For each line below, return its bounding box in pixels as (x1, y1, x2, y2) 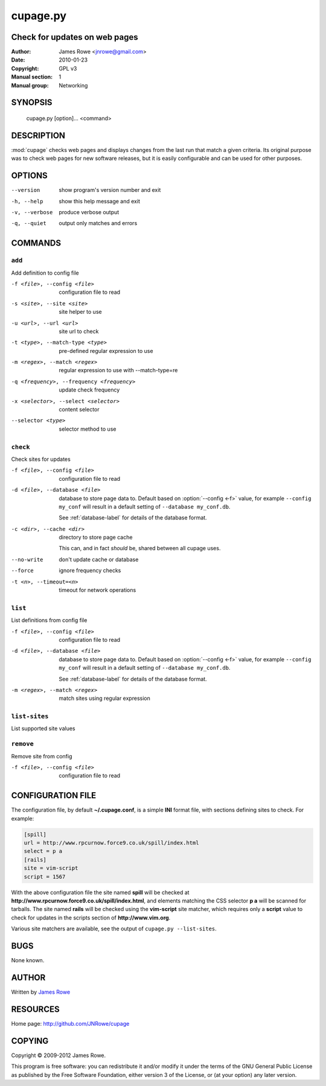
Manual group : (11, 81, 49, 89)
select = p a (24, 848, 63, 855)
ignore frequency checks (59, 567, 121, 574)
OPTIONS (11, 171, 48, 181)
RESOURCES (11, 1004, 60, 1014)
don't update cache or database (59, 556, 139, 563)
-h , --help (11, 198, 43, 205)
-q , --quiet (11, 220, 46, 227)
